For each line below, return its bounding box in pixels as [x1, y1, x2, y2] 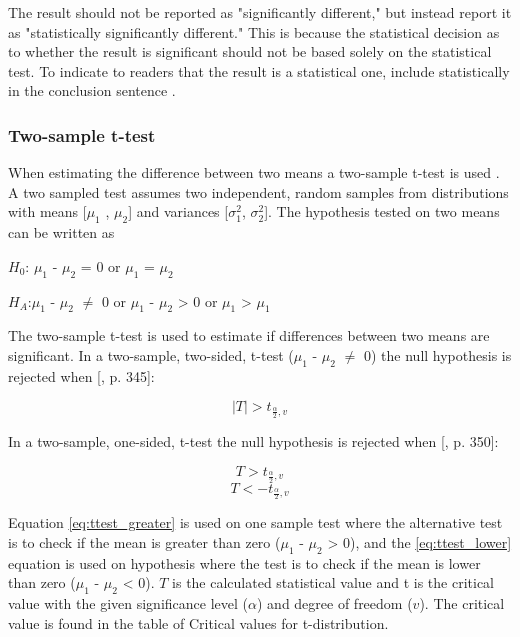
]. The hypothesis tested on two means [264, 201, 500, 222]
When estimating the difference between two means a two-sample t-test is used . [8, 162, 500, 183]
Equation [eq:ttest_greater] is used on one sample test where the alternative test [8, 512, 503, 533]
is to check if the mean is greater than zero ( [8, 532, 281, 553]
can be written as [8, 222, 115, 243]
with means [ [8, 201, 87, 222]
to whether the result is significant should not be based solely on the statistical [8, 41, 492, 62]
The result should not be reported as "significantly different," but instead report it [8, 2, 512, 22]
